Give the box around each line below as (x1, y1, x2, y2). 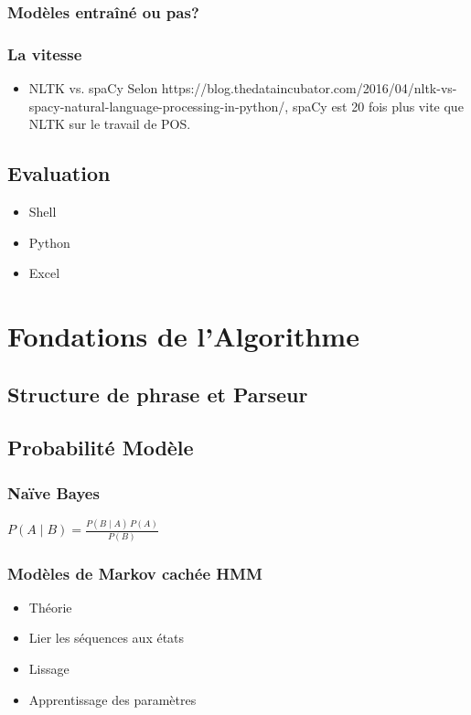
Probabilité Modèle (7, 433, 194, 462)
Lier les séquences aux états (28, 628, 185, 647)
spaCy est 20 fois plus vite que (292, 96, 464, 115)
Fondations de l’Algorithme (7, 317, 359, 355)
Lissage (28, 659, 70, 678)
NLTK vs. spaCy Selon (28, 79, 158, 98)
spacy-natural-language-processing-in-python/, (28, 96, 289, 115)
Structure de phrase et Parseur (7, 379, 308, 408)
